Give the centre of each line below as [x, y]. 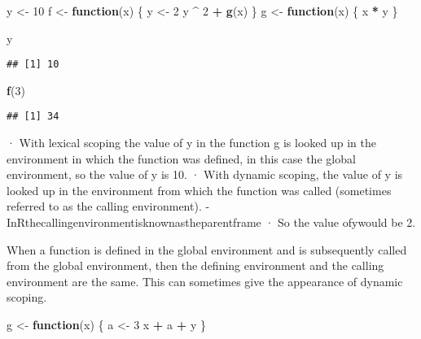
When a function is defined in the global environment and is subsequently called [207, 249]
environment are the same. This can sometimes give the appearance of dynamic [205, 281]
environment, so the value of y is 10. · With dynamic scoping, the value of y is [205, 174]
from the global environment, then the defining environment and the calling [195, 265]
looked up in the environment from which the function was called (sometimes [199, 190]
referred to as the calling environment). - [108, 206]
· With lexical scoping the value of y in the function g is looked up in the [192, 143]
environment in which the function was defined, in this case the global [181, 158]
